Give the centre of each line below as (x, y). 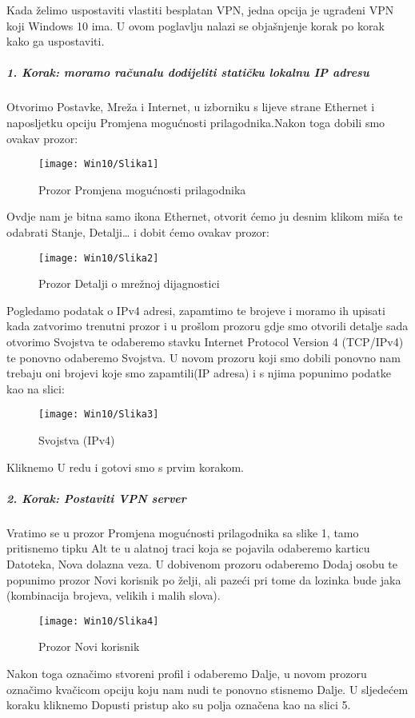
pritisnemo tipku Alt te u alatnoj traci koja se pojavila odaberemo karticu (188, 548)
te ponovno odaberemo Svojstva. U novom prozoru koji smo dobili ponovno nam (204, 357)
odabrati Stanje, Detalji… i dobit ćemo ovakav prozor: (138, 231)
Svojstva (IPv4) (77, 440)
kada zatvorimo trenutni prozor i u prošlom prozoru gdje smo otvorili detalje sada (207, 326)
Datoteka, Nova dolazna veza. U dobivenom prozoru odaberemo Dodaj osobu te (202, 563)
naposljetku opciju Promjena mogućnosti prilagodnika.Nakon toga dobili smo (196, 122)
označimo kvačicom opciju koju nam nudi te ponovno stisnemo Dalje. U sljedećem (207, 689)
